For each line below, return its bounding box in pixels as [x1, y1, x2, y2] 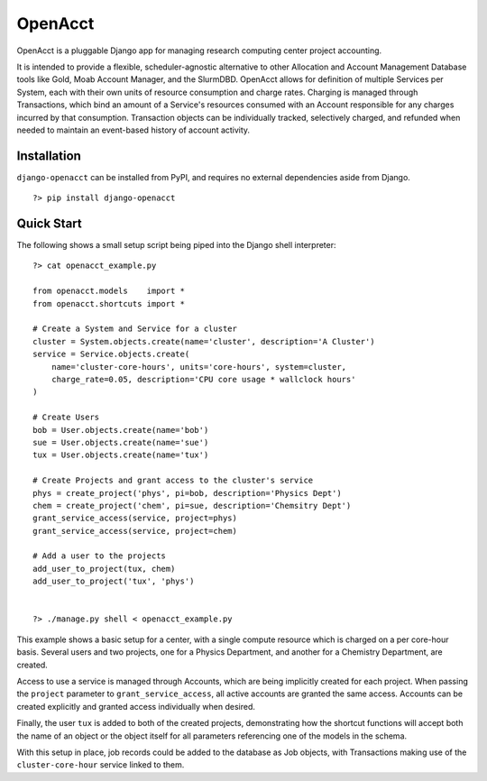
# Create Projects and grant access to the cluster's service [32, 475, 314, 486]
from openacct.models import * [32, 286, 185, 297]
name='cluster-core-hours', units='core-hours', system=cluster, [51, 362, 347, 372]
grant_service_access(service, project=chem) [32, 526, 238, 536]
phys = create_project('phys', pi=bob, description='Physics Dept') [32, 488, 342, 498]
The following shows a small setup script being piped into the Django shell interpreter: [16, 240, 337, 251]
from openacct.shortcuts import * [32, 299, 185, 308]
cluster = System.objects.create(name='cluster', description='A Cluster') [32, 336, 375, 346]
